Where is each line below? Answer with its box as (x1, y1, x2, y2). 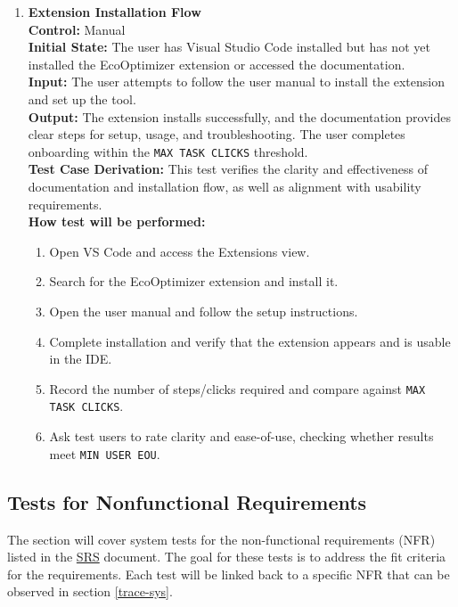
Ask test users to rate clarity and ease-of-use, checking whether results (49, 427, 434, 446)
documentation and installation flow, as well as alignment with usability (28, 177, 421, 195)
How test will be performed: (28, 212, 206, 231)
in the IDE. (49, 349, 112, 368)
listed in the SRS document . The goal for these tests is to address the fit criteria (7, 547, 446, 566)
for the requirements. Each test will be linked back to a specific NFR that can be (7, 564, 450, 583)
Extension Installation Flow (28, 3, 201, 21)
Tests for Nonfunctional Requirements (7, 488, 367, 515)
